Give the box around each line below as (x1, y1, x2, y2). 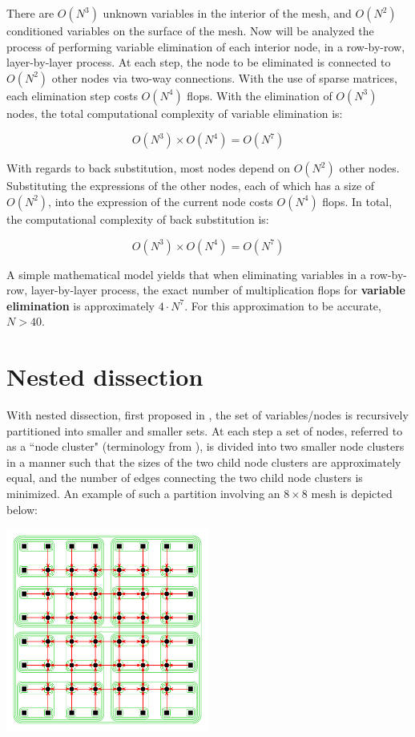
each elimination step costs (6, 87, 138, 103)
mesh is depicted (311, 485, 393, 502)
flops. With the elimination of (187, 87, 332, 103)
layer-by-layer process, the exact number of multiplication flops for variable (30, 281, 405, 298)
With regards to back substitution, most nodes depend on (6, 160, 290, 176)
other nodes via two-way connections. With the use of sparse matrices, (51, 69, 397, 86)
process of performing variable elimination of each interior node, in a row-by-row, (6, 38, 405, 55)
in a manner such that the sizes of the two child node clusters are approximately (6, 453, 401, 470)
